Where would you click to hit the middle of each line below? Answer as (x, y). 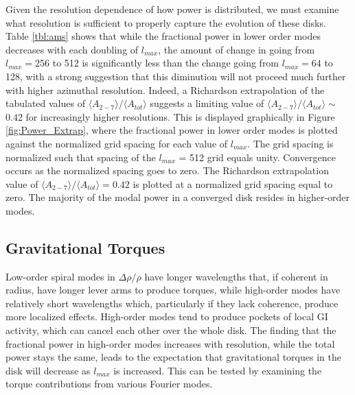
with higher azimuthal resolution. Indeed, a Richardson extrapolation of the (165, 89)
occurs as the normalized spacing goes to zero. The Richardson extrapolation (167, 170)
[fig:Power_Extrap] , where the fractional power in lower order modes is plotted (172, 130)
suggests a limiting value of (207, 103)
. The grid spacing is (290, 143)
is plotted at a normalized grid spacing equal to (233, 183)
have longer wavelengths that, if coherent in (236, 276)
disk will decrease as (48, 370)
